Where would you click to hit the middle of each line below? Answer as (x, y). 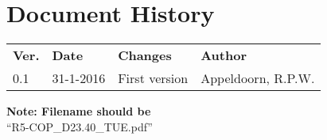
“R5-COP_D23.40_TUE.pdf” (80, 126)
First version (153, 78)
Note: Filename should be (79, 111)
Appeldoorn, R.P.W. (258, 78)
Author (224, 55)
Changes (145, 55)
